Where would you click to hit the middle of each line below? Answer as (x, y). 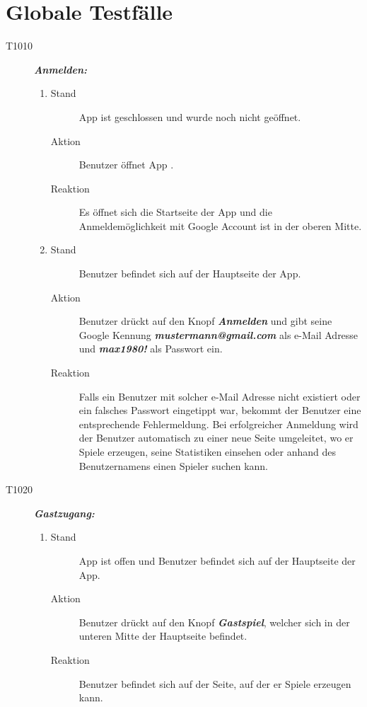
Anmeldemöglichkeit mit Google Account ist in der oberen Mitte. (220, 225)
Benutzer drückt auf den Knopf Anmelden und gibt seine (205, 321)
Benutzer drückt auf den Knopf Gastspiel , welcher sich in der (214, 622)
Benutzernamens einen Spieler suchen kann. (173, 465)
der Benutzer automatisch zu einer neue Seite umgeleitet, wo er (216, 438)
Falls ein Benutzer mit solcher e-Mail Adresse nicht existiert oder (220, 396)
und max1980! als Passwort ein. (151, 349)
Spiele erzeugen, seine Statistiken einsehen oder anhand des (208, 452)
